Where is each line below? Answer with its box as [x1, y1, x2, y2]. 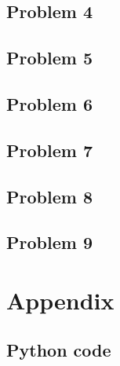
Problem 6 [6, 91, 93, 115]
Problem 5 [6, 46, 93, 70]
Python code [6, 338, 111, 362]
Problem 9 [6, 230, 93, 254]
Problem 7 [6, 137, 93, 162]
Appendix [6, 284, 115, 316]
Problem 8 [6, 184, 93, 208]
